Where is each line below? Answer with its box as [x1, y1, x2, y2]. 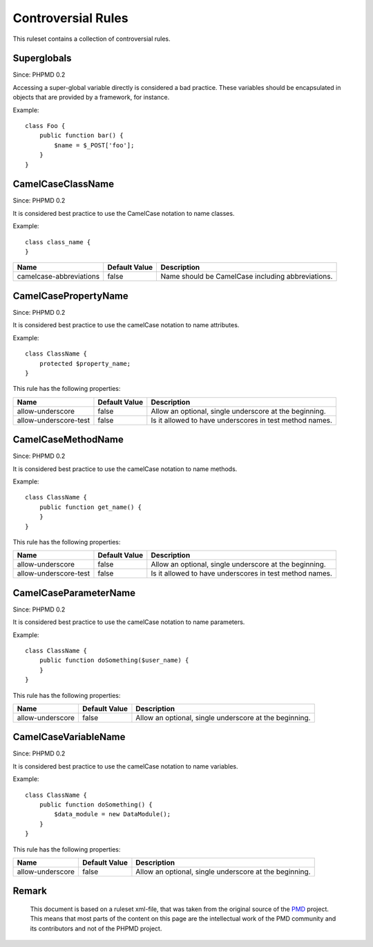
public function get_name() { [39, 503, 142, 511]
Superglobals [12, 53, 72, 64]
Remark [12, 885, 48, 897]
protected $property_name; [39, 360, 131, 367]
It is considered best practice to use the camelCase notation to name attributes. [12, 321, 240, 329]
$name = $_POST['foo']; [54, 141, 135, 149]
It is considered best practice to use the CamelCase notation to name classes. [12, 209, 235, 217]
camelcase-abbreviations [17, 272, 100, 282]
